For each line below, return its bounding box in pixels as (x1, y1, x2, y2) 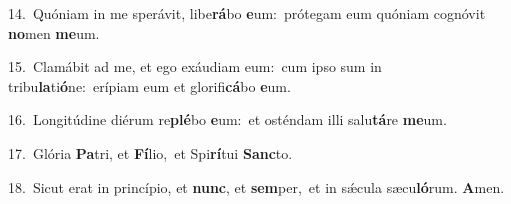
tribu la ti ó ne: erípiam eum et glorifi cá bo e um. (8, 75, 291, 96)
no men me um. (8, 22, 100, 43)
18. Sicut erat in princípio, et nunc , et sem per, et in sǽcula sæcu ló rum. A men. (8, 176, 505, 197)
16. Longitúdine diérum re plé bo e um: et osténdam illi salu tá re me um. (8, 109, 447, 130)
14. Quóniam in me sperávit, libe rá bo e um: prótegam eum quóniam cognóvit (8, 3, 486, 23)
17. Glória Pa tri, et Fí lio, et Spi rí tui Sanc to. (8, 142, 293, 163)
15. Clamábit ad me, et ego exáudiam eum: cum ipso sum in (8, 56, 382, 77)
